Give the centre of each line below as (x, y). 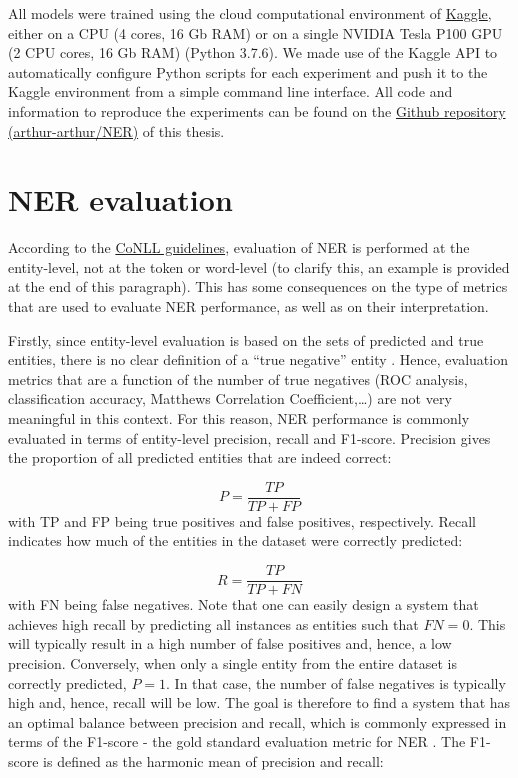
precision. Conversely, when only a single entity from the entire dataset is (232, 662)
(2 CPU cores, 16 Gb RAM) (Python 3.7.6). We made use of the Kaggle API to (253, 52)
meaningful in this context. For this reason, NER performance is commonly (239, 418)
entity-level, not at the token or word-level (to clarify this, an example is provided (259, 266)
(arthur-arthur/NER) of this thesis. (116, 130)
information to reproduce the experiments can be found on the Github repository (257, 110)
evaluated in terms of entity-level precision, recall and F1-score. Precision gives (249, 437)
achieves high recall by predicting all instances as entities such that (213, 623)
